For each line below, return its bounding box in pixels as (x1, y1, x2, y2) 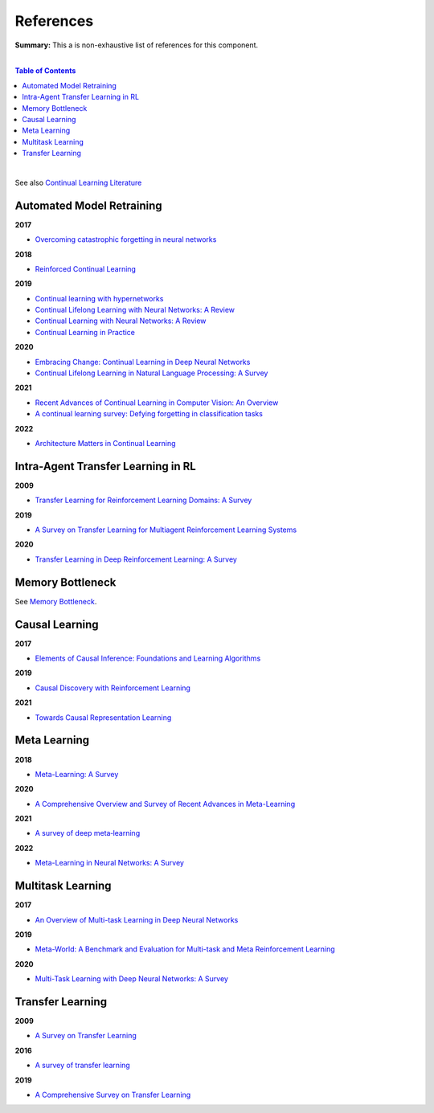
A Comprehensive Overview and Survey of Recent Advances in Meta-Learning (35, 799, 296, 808)
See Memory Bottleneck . (14, 596, 97, 606)
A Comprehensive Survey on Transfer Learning (35, 1090, 191, 1099)
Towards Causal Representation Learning (35, 712, 172, 722)
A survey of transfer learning (35, 1061, 130, 1070)
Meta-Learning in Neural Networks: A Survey (35, 858, 185, 868)
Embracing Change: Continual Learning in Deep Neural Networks (35, 357, 251, 366)
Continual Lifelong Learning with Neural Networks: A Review (35, 305, 235, 315)
